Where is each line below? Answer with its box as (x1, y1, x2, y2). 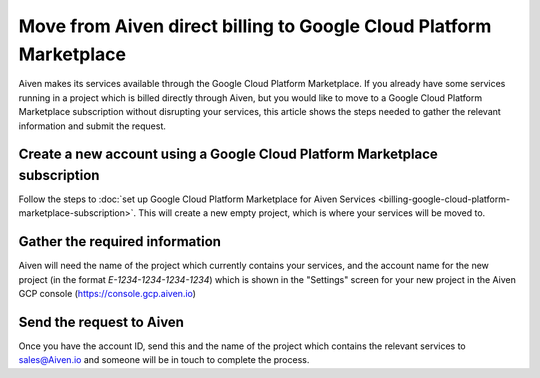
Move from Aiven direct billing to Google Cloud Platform (18, 15, 492, 37)
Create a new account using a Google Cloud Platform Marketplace (18, 146, 439, 163)
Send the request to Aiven (18, 313, 185, 330)
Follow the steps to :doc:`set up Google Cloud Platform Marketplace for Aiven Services (18, 193, 376, 205)
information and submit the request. (18, 120, 167, 132)
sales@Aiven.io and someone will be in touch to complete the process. (18, 354, 310, 366)
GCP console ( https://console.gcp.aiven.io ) (18, 288, 197, 300)
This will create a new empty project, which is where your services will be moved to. (138, 207, 486, 219)
